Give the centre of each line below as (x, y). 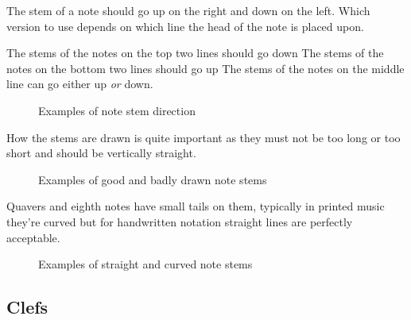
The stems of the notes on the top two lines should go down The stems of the (195, 53)
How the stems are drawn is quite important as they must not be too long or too (204, 137)
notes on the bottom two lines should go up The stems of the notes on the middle (205, 68)
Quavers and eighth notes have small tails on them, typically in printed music (196, 206)
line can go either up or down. (80, 84)
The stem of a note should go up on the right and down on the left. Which (188, 10)
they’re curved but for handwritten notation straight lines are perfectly (180, 221)
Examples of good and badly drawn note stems (153, 179)
